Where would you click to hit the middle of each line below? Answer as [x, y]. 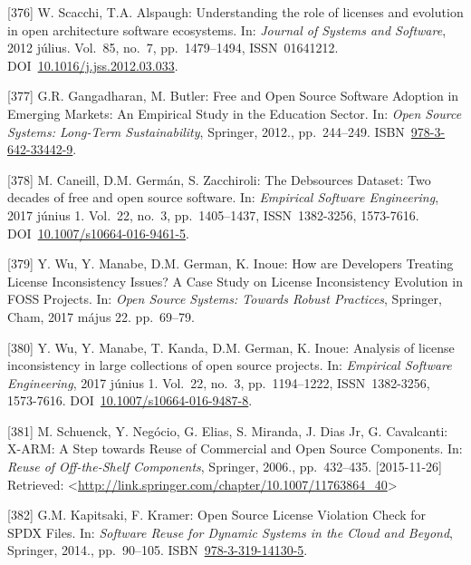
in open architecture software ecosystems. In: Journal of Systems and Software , [227, 29]
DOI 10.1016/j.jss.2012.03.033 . [93, 65]
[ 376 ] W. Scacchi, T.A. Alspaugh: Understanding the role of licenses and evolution [235, 12]
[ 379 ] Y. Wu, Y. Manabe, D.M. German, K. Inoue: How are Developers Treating [231, 263]
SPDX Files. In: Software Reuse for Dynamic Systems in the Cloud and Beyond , [230, 532]
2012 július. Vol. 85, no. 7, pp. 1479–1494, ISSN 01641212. [173, 48]
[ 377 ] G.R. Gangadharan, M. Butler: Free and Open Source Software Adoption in [233, 96]
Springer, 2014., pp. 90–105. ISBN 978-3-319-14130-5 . [158, 550]
